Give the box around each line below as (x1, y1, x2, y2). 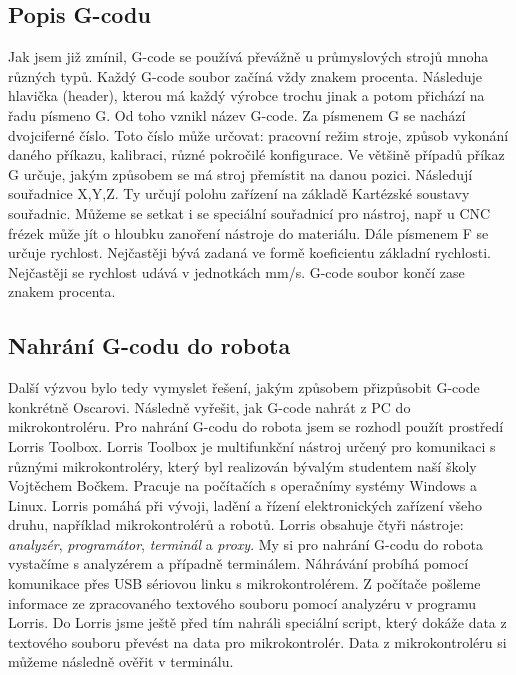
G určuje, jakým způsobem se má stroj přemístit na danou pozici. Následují (8, 163, 473, 184)
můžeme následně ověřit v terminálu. (8, 651, 234, 672)
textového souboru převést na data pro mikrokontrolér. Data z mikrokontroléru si (8, 631, 507, 652)
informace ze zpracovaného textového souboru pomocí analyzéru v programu (8, 592, 477, 613)
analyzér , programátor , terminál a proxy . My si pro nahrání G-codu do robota (8, 533, 484, 554)
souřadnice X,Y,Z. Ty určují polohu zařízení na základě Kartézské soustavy (8, 183, 470, 204)
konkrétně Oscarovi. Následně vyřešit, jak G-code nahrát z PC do (8, 396, 411, 417)
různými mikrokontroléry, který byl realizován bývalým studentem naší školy (8, 455, 477, 476)
